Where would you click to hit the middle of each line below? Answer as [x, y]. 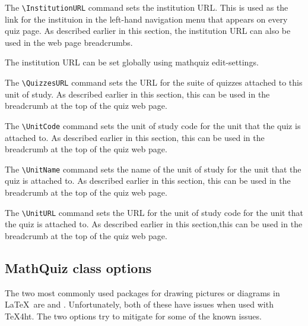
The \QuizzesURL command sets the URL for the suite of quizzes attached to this [154, 82]
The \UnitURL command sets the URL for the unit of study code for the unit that [154, 212]
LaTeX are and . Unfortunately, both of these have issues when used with [139, 304]
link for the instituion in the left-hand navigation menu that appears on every [146, 19]
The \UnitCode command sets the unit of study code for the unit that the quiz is [153, 125]
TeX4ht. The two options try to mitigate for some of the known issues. [133, 316]
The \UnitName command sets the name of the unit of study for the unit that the [153, 169]
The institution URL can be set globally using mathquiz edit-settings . [132, 62]
